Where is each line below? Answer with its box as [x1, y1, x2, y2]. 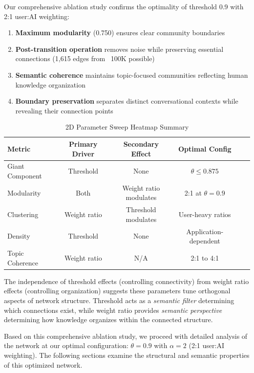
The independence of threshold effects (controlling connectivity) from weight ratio [4, 276, 249, 286]
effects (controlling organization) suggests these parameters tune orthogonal [4, 285, 231, 296]
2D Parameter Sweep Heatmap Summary [65, 122, 189, 132]
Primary [69, 138, 98, 149]
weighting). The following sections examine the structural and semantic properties [4, 350, 250, 360]
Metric [7, 143, 31, 154]
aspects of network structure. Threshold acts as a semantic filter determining [4, 295, 234, 305]
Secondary [123, 138, 159, 149]
